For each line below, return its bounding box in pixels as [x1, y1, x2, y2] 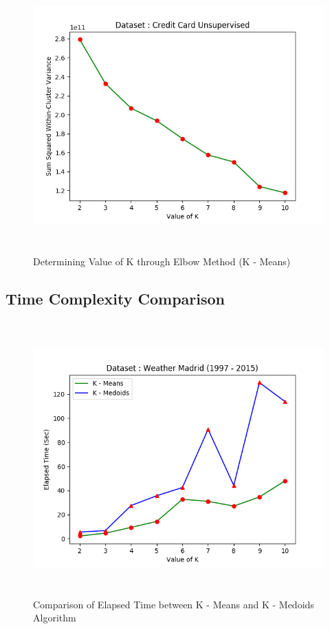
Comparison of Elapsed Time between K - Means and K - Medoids [33, 597, 314, 611]
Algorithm [33, 610, 76, 625]
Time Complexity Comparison [5, 288, 225, 309]
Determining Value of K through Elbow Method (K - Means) [33, 254, 291, 269]
